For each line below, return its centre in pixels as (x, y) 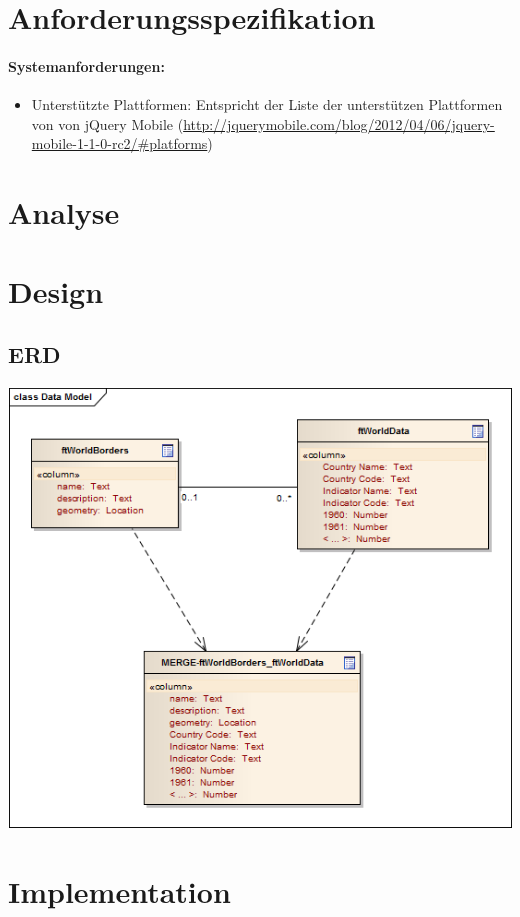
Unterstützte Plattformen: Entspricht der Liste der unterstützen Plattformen (267, 104)
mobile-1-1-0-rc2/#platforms (119, 143)
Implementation (119, 890)
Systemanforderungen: (86, 65)
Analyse (64, 212)
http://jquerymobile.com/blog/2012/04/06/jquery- (339, 123)
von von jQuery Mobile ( (107, 123)
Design (56, 290)
